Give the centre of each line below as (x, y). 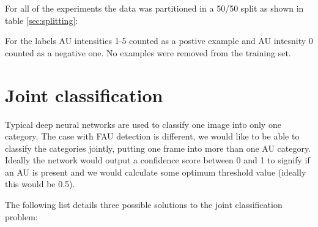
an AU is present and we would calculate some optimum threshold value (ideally (156, 172)
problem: (21, 216)
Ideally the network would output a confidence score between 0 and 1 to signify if (157, 160)
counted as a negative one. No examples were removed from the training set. (148, 52)
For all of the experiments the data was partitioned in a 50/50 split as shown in (154, 8)
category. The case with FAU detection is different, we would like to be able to (152, 136)
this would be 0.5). (40, 184)
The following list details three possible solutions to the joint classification (144, 205)
